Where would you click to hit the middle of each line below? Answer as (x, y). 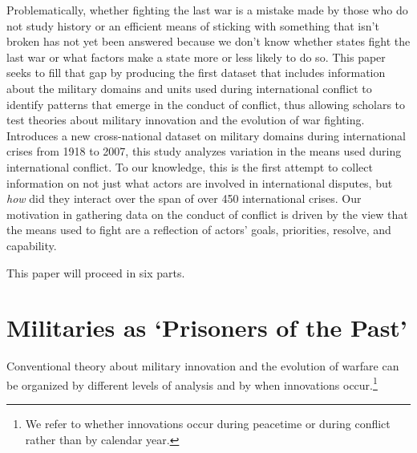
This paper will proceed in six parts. (96, 272)
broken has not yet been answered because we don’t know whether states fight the (208, 41)
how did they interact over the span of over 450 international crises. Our (184, 198)
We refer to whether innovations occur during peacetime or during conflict (208, 424)
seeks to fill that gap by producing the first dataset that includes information (196, 73)
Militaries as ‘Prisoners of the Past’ (207, 328)
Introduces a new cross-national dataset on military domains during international (206, 135)
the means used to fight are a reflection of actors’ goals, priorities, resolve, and (199, 230)
